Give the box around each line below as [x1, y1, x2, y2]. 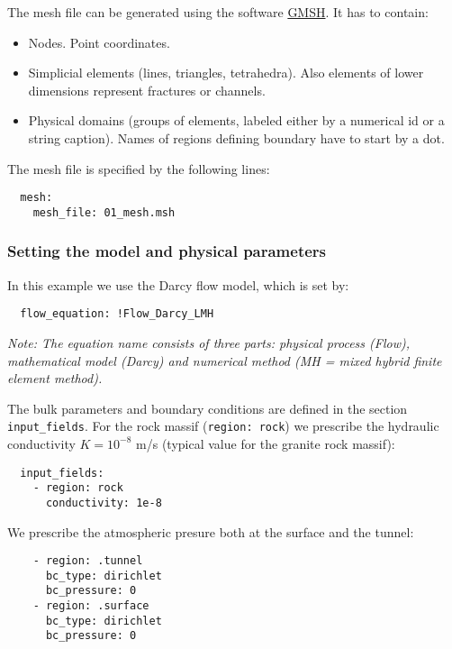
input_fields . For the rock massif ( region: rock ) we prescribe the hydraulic [7, 416, 439, 435]
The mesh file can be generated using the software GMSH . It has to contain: [7, 3, 429, 21]
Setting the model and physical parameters [7, 240, 327, 262]
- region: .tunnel [32, 554, 143, 568]
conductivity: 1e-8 [45, 496, 162, 509]
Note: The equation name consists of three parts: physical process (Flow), [7, 333, 410, 352]
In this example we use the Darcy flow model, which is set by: [7, 275, 349, 294]
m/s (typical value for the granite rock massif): [136, 434, 395, 452]
